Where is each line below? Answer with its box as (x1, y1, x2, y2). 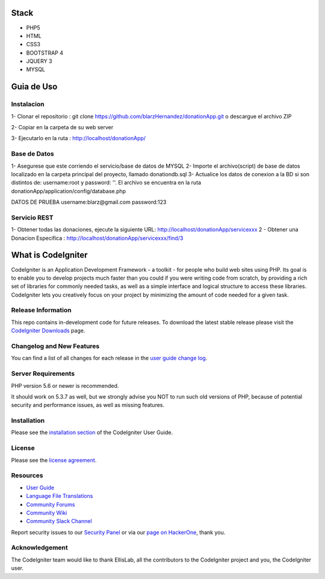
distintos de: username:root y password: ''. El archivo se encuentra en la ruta (11, 179, 202, 186)
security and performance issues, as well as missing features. (11, 402, 165, 409)
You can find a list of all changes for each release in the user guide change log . (11, 355, 208, 362)
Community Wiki (26, 509, 67, 516)
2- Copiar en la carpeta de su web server (11, 124, 114, 131)
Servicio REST (11, 213, 54, 222)
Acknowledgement (11, 544, 69, 552)
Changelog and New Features (11, 342, 100, 351)
